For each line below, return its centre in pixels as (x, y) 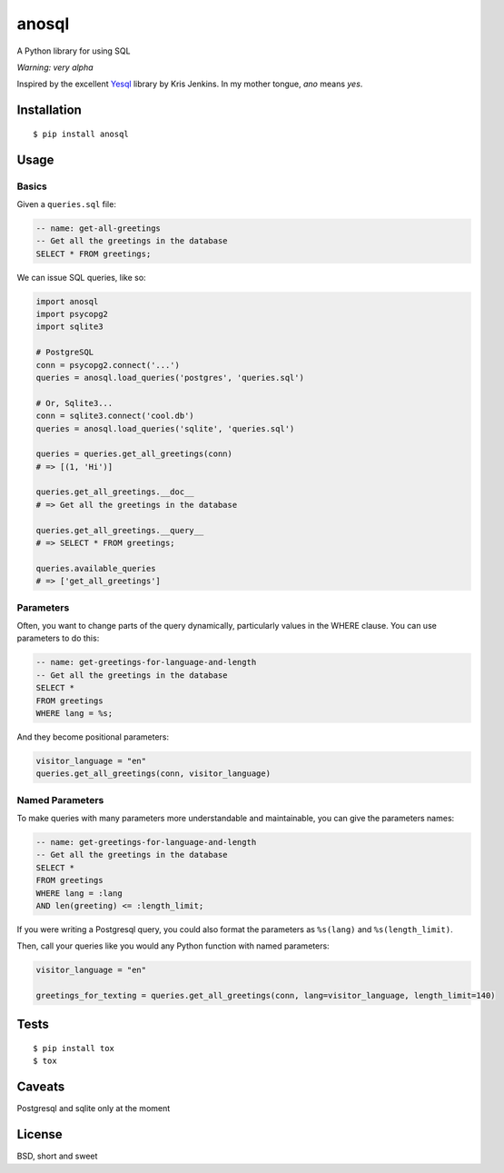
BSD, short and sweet (57, 1156)
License (40, 1134)
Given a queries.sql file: (67, 204)
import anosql (67, 301)
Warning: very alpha (55, 67)
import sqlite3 (69, 327)
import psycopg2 (72, 314)
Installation (49, 110)
